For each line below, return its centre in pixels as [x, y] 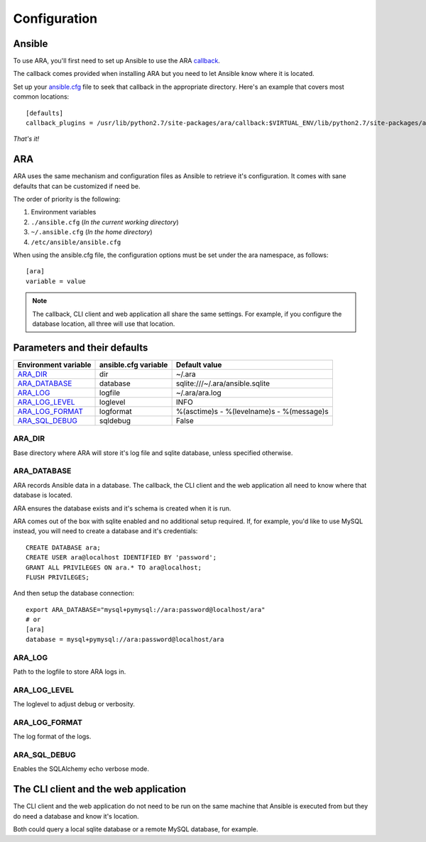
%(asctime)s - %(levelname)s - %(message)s [252, 411]
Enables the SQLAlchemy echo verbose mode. [81, 769]
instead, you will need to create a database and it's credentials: [105, 531]
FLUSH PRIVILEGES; [58, 577]
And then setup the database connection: [74, 594]
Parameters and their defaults [81, 348]
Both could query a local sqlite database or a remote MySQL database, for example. [136, 829]
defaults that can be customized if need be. [77, 186]
